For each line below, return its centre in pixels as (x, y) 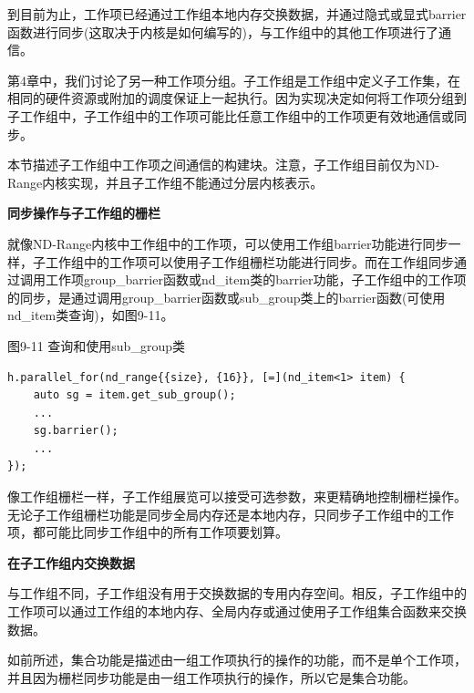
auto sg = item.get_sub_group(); (134, 395)
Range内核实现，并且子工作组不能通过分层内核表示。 (165, 182)
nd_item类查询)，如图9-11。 (91, 315)
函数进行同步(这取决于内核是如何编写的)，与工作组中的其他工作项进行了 (223, 31)
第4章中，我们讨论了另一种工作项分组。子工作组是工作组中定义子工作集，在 (234, 80)
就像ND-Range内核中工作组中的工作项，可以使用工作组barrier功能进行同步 (228, 243)
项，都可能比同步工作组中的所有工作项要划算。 (148, 532)
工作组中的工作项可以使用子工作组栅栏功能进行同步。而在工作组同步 (249, 261)
